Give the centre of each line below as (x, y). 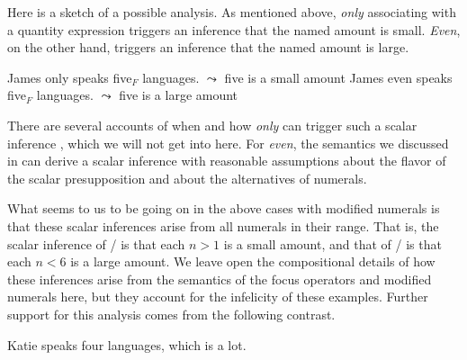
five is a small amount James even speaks (338, 77)
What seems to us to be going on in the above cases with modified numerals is (224, 208)
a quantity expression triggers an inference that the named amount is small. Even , (234, 29)
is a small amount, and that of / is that (332, 243)
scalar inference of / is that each (96, 243)
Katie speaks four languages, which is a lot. (127, 344)
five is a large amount (179, 95)
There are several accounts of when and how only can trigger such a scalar (212, 125)
